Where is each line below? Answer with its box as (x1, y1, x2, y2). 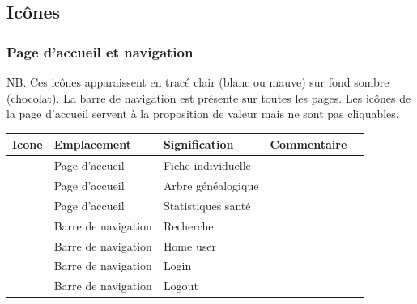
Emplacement (53, 136, 131, 153)
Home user (163, 237, 216, 254)
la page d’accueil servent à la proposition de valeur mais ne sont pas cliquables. (6, 105, 399, 122)
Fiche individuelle (163, 157, 251, 174)
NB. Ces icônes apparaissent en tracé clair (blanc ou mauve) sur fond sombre (6, 74, 389, 90)
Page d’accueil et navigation (6, 41, 194, 61)
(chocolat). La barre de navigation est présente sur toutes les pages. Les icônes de (6, 89, 411, 106)
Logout (163, 277, 198, 294)
